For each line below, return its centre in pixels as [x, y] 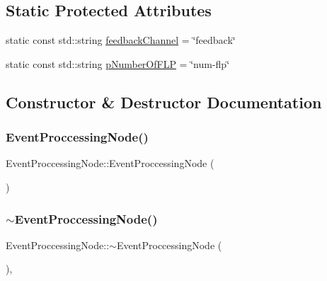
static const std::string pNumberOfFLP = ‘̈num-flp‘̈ [118, 63]
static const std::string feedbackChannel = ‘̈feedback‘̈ [121, 40]
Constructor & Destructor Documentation [164, 102]
